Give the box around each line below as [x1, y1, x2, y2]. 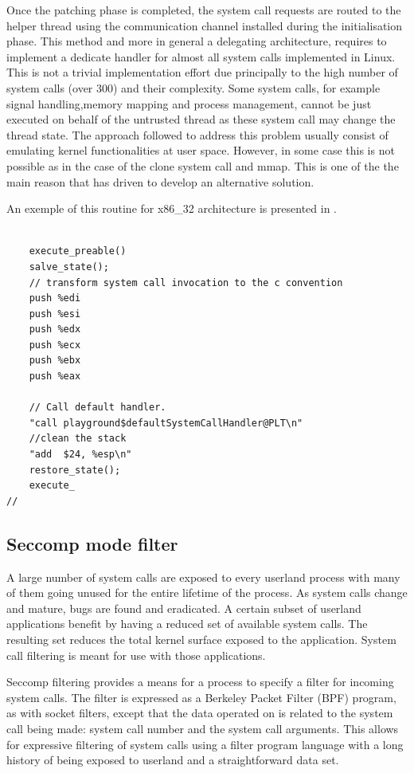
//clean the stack [29, 433, 127, 445]
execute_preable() [29, 245, 127, 257]
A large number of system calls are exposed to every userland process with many [6, 568, 400, 585]
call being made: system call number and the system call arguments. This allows [6, 720, 399, 736]
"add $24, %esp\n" [29, 449, 132, 461]
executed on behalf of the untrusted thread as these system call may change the [6, 111, 396, 128]
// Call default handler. [29, 402, 166, 414]
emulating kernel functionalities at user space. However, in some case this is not [6, 142, 395, 159]
